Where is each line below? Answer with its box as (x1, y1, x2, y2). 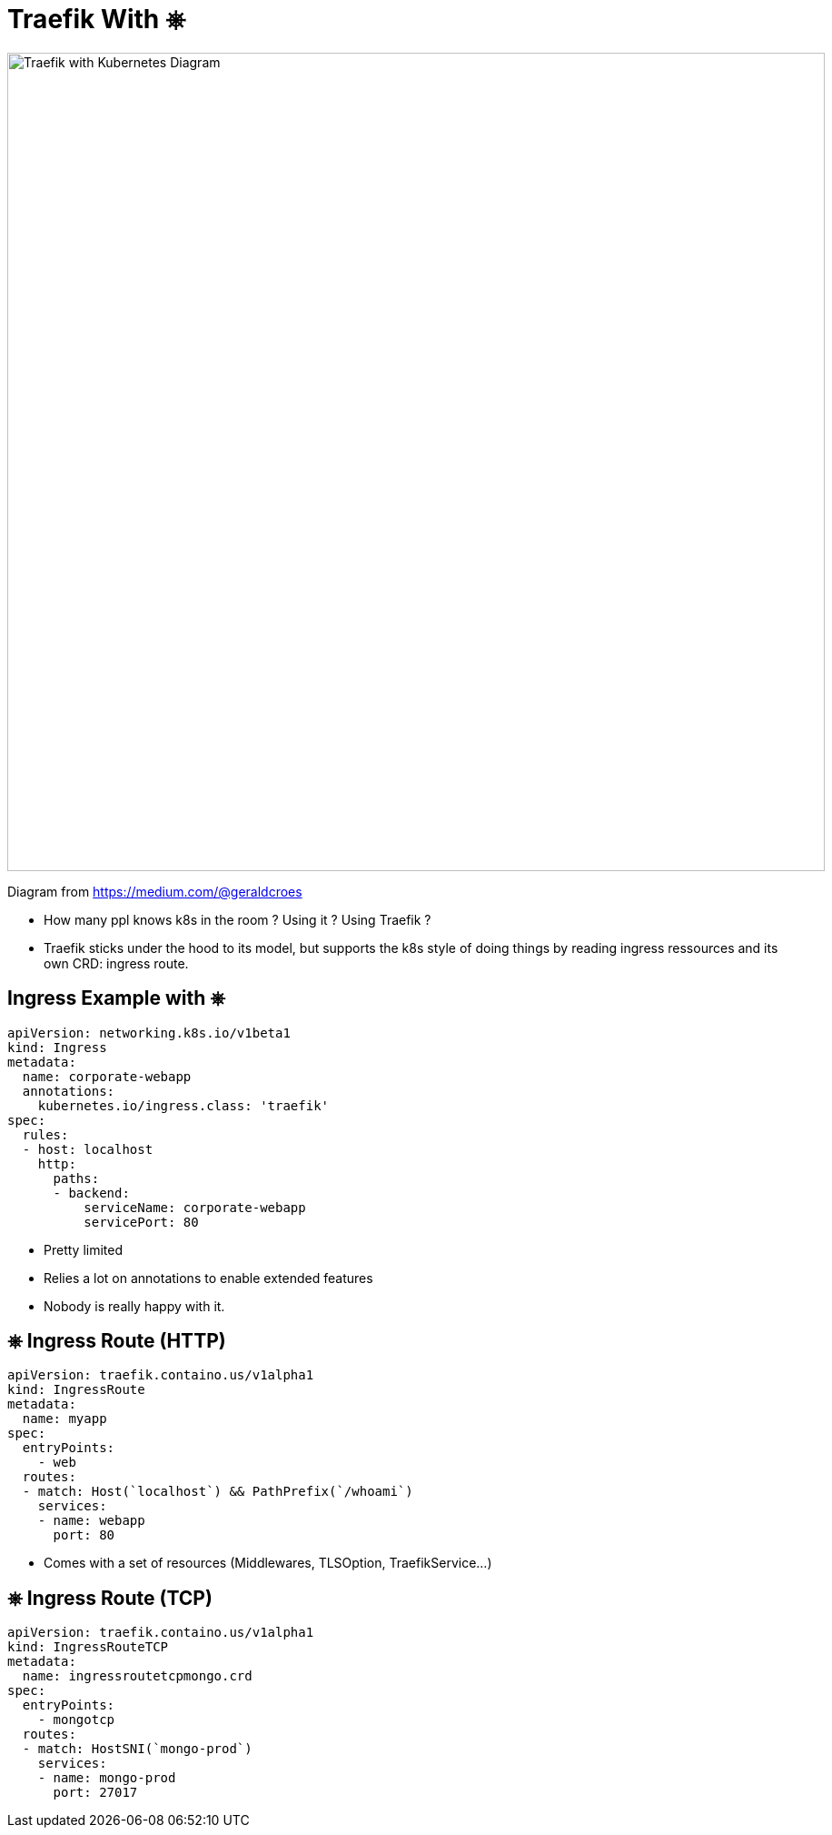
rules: (22, 1127, 69, 1142)
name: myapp (22, 1411, 107, 1427)
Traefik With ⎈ (7, 4, 186, 35)
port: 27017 (53, 1785, 138, 1800)
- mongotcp (37, 1712, 115, 1728)
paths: (53, 1170, 100, 1186)
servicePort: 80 (84, 1214, 199, 1229)
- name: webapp (37, 1513, 145, 1529)
